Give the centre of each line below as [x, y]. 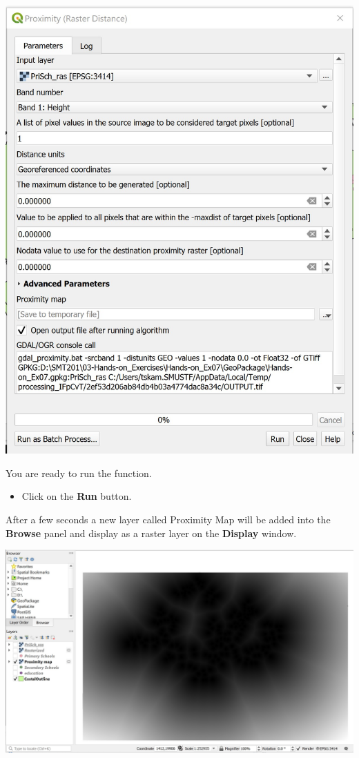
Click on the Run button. [77, 496]
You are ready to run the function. [79, 473]
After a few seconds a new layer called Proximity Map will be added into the [168, 519]
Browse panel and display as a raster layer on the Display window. [151, 533]
